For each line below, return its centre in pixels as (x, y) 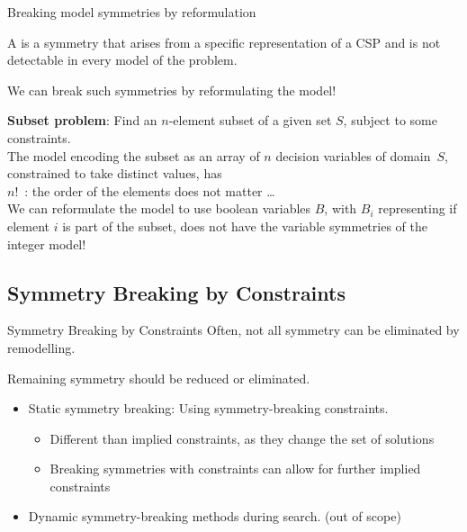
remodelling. (41, 347)
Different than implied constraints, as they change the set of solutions (242, 438)
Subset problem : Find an (82, 120)
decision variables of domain (353, 155)
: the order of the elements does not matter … (150, 190)
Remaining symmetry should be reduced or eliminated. (159, 378)
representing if (418, 208)
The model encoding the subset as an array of (134, 155)
